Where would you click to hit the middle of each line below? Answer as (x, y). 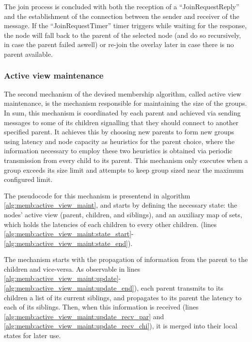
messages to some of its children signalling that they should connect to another (121, 122)
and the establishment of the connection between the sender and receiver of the (122, 16)
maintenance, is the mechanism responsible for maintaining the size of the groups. (126, 103)
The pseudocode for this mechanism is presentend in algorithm (97, 195)
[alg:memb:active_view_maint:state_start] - (69, 234)
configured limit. (28, 179)
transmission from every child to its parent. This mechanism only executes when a (126, 160)
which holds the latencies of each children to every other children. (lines (110, 224)
